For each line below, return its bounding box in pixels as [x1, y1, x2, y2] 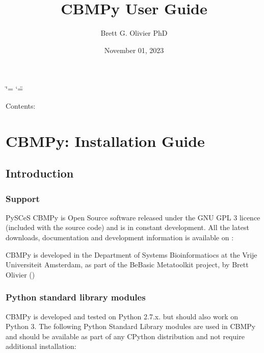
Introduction [6, 165, 74, 181]
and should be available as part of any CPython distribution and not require [6, 331, 245, 341]
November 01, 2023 [104, 44, 164, 55]
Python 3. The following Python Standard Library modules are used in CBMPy [6, 321, 256, 332]
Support [6, 192, 40, 205]
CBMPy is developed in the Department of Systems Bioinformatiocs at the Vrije [6, 249, 257, 260]
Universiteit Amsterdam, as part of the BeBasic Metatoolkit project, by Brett [6, 259, 249, 270]
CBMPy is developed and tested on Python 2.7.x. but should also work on [6, 311, 238, 321]
